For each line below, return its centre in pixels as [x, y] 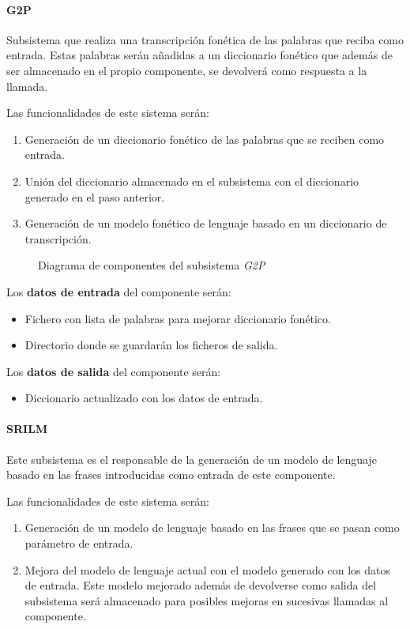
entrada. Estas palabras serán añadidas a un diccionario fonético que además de [199, 55]
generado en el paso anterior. [95, 196]
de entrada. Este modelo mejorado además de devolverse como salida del [201, 585]
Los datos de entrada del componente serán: [119, 291]
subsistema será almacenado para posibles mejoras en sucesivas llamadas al [207, 600]
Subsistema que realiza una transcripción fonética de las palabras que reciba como [205, 39]
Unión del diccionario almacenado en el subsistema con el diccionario [192, 181]
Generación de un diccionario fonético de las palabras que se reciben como [205, 139]
